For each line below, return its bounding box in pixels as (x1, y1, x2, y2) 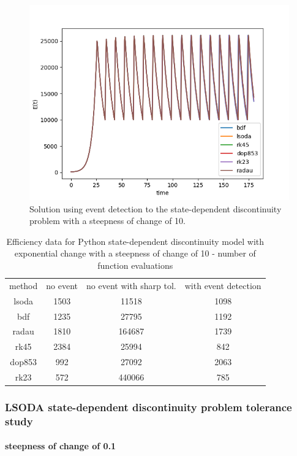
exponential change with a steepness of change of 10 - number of (14, 247, 256, 260)
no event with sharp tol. (86, 279, 176, 292)
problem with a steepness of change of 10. (29, 214, 186, 227)
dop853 (10, 355, 37, 368)
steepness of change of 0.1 (5, 439, 116, 452)
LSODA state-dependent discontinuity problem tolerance (5, 399, 292, 414)
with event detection (184, 279, 261, 292)
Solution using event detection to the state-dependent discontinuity (29, 202, 282, 215)
